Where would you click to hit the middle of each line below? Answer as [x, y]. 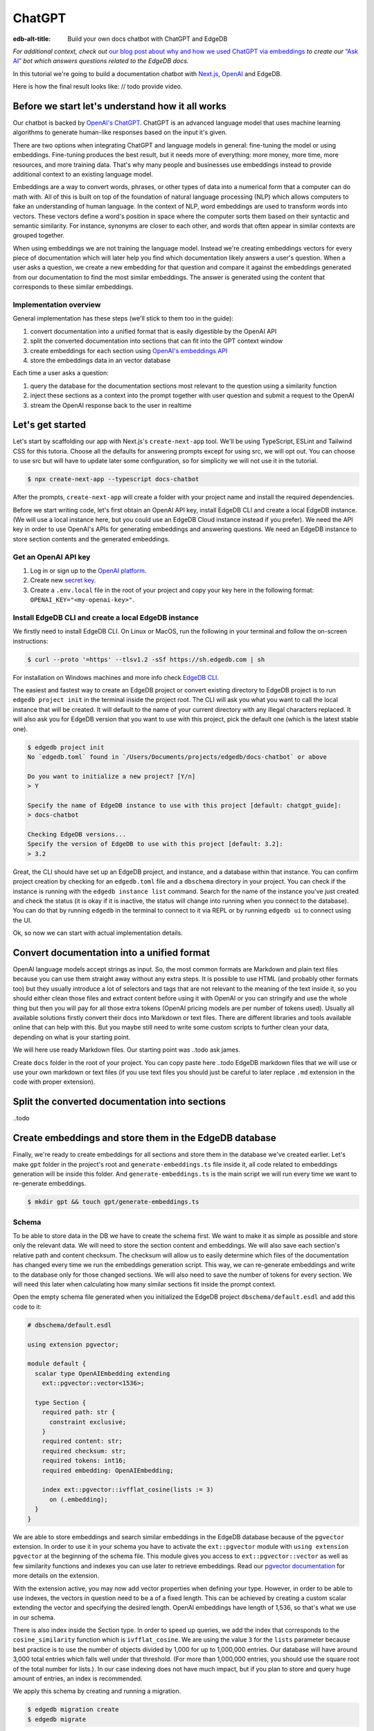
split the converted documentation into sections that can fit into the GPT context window [157, 341]
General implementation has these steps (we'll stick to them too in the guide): [123, 319]
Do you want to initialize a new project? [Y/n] [112, 776]
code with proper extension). [54, 1082]
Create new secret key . [63, 580]
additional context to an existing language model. [83, 174]
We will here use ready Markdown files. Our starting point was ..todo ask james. [126, 1050]
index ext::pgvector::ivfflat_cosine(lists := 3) [128, 1490]
